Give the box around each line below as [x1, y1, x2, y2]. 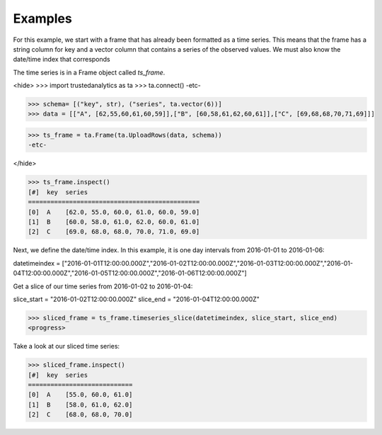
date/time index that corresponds [13, 55, 110, 64]
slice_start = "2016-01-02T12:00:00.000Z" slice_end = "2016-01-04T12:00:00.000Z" [13, 295, 260, 303]
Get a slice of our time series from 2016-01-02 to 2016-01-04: [13, 282, 193, 290]
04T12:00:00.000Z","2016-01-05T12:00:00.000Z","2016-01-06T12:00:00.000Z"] [13, 269, 247, 278]
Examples [13, 11, 72, 26]
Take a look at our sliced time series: [13, 342, 120, 351]
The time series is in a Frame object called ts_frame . [13, 68, 166, 77]
